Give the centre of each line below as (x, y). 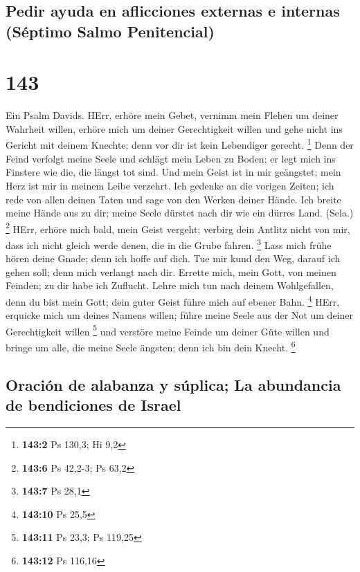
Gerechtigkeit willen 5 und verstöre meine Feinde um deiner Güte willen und (168, 330)
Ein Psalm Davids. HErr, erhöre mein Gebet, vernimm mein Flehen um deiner (172, 115)
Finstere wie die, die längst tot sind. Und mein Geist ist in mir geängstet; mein (173, 172)
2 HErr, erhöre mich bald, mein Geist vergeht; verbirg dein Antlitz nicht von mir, (178, 228)
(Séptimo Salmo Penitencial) (110, 31)
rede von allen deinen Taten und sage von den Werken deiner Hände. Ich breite (173, 199)
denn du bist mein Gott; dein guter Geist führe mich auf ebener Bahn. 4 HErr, (173, 300)
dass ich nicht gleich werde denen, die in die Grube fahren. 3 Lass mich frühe (169, 243)
